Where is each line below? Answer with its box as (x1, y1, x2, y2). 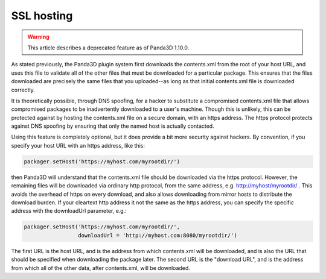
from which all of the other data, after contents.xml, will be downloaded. (11, 264, 190, 271)
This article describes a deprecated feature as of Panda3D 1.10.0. (27, 44, 190, 51)
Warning (27, 33, 50, 40)
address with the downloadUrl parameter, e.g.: (11, 207, 127, 215)
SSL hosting (11, 9, 73, 22)
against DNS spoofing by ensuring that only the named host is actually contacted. (11, 122, 214, 130)
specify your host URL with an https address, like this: (11, 142, 145, 149)
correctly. (11, 86, 36, 93)
